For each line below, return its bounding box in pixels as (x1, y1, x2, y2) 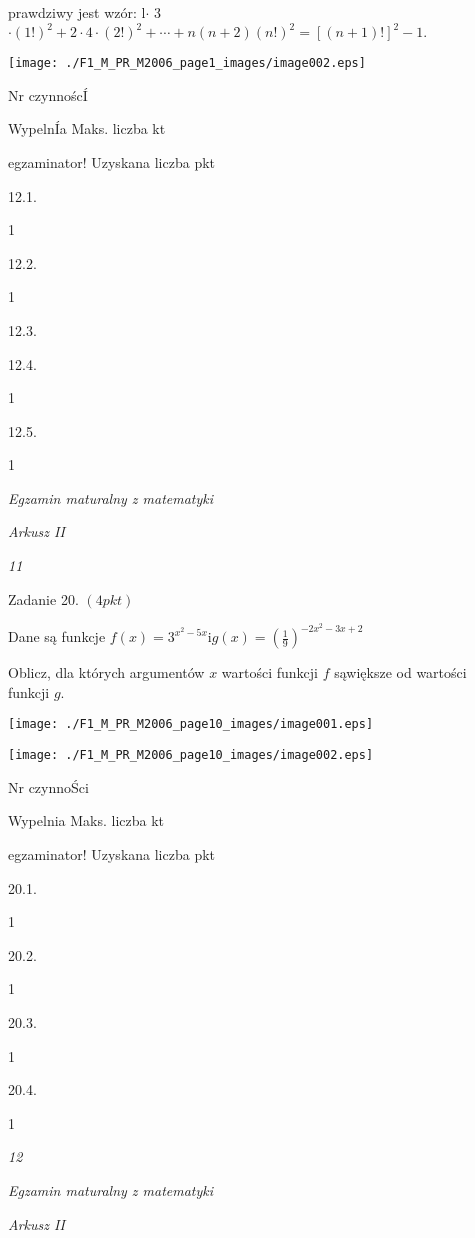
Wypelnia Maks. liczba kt (8, 810, 165, 831)
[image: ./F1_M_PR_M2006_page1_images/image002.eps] (8, 56, 366, 71)
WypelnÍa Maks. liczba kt (8, 118, 166, 139)
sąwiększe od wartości (334, 662, 467, 683)
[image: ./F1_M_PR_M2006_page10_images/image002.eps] (8, 748, 374, 763)
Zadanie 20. (8, 588, 79, 609)
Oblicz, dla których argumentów (8, 662, 205, 683)
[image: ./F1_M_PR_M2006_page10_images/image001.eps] (8, 717, 374, 732)
